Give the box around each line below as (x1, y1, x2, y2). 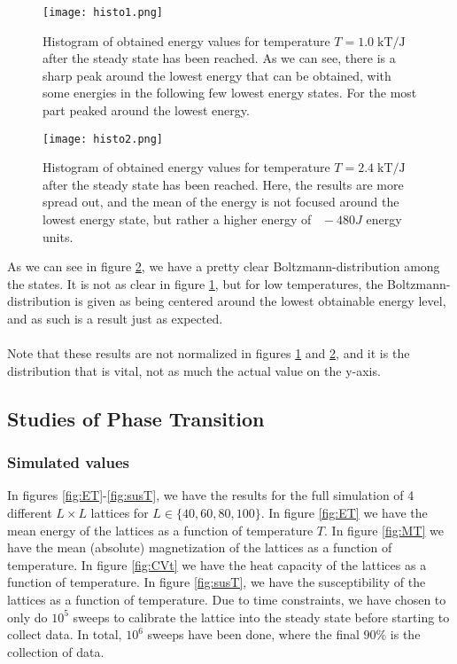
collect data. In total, (7, 625, 122, 644)
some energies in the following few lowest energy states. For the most (43, 83, 417, 102)
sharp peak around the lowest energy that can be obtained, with (43, 66, 391, 84)
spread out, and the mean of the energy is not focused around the (43, 192, 399, 211)
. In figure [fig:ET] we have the (260, 504, 428, 521)
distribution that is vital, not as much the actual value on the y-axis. (7, 361, 381, 379)
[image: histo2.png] (43, 132, 164, 145)
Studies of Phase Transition (7, 404, 265, 432)
